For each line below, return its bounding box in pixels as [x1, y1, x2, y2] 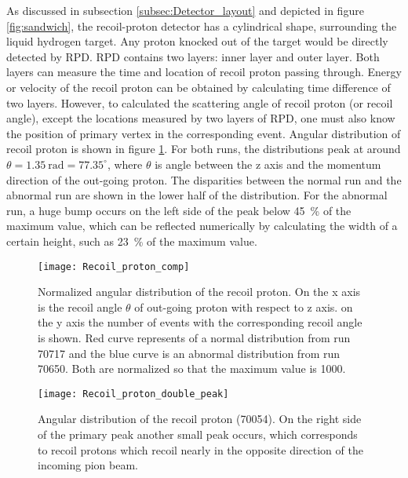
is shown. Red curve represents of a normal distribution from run [38, 329, 351, 345]
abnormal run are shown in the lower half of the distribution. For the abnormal [6, 187, 388, 203]
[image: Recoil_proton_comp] [38, 261, 190, 272]
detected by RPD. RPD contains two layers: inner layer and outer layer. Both [6, 48, 380, 64]
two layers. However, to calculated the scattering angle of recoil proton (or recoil [6, 94, 393, 111]
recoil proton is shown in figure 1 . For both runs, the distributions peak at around [6, 140, 401, 157]
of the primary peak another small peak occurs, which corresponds [38, 425, 358, 442]
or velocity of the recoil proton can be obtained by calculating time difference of [6, 78, 391, 95]
